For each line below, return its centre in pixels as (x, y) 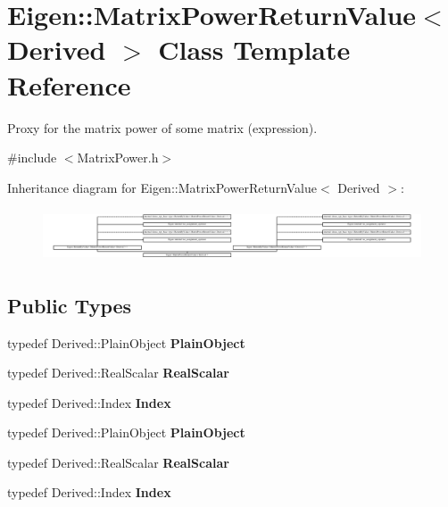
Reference (69, 84)
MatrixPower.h (118, 158)
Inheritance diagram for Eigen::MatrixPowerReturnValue (162, 187)
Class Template (254, 50)
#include (32, 158)
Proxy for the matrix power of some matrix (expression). (162, 127)
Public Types (70, 305)
